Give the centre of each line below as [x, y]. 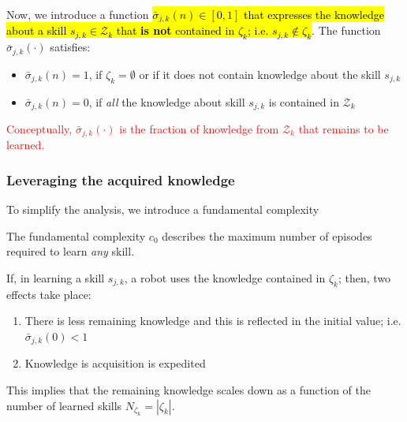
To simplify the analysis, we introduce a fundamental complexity [163, 209]
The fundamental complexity [76, 235]
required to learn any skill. [71, 251]
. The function [346, 30]
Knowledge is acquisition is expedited [115, 363]
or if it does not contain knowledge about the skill [260, 74]
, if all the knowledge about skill [167, 101]
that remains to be [344, 128]
